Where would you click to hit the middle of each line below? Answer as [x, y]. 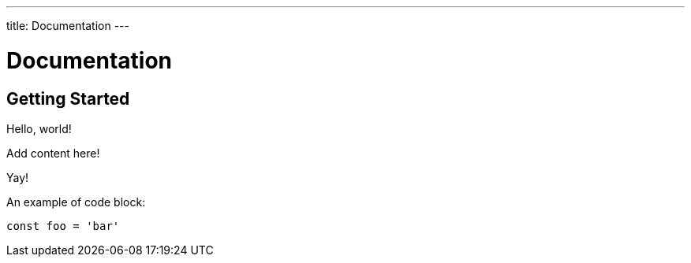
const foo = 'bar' [63, 226]
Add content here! [53, 153]
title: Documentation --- [68, 26]
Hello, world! [39, 128]
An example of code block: [76, 202]
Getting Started [68, 98]
